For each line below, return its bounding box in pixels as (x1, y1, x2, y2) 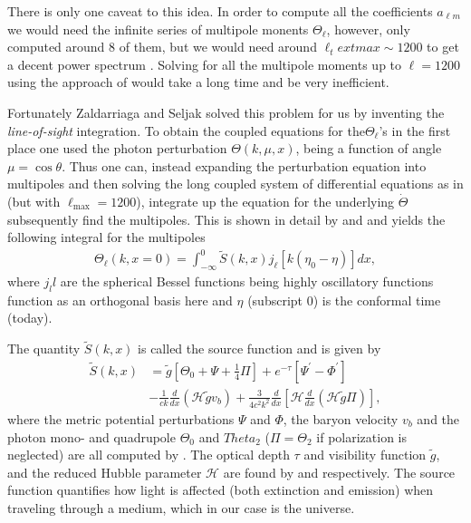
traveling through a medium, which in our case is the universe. (7, 498, 355, 517)
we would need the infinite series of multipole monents (7, 19, 309, 38)
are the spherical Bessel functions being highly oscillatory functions (60, 272, 434, 291)
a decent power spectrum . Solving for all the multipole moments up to (7, 54, 402, 73)
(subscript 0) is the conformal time (247, 290, 441, 309)
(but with (7, 191, 61, 210)
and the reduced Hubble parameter (7, 462, 202, 481)
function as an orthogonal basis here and (7, 290, 233, 309)
